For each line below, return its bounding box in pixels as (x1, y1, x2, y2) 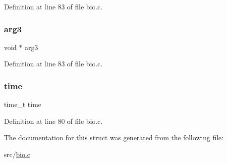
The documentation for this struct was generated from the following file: (4, 132, 224, 143)
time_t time (4, 99, 42, 109)
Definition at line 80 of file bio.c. (4, 115, 103, 126)
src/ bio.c (4, 149, 31, 159)
